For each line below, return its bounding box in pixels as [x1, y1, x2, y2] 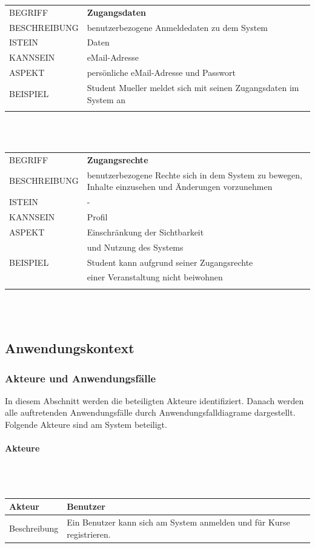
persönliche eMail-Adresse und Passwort [87, 66, 236, 79]
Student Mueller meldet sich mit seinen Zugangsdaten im [87, 81, 299, 93]
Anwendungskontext [5, 339, 134, 357]
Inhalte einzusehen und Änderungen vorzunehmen [87, 180, 273, 193]
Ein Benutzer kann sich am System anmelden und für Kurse [67, 515, 290, 528]
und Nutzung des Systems [87, 240, 184, 253]
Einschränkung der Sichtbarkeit [87, 225, 204, 238]
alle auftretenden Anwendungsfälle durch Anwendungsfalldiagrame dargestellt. [5, 406, 296, 419]
